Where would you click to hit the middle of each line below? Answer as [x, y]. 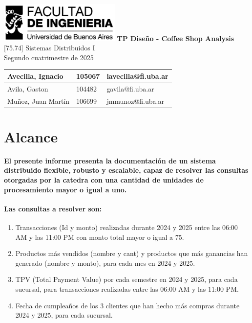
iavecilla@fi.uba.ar [137, 76]
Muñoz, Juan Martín [39, 101]
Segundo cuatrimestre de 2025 [49, 57]
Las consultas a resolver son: [53, 208]
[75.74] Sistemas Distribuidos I [50, 48]
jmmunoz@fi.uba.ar [135, 101]
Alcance [31, 136]
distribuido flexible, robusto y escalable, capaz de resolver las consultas [126, 170]
